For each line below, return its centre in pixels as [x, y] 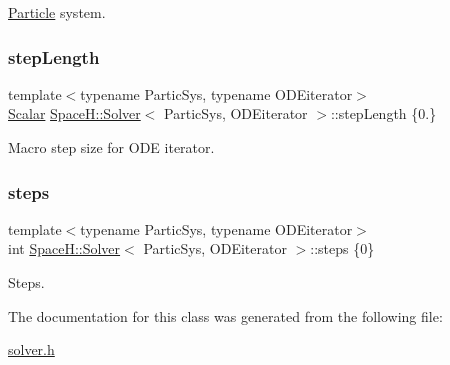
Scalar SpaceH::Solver [74, 113]
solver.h [31, 349]
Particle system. [57, 12]
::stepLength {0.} [383, 113]
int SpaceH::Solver [64, 248]
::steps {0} [342, 248]
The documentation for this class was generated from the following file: [225, 315]
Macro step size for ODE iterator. [111, 147]
